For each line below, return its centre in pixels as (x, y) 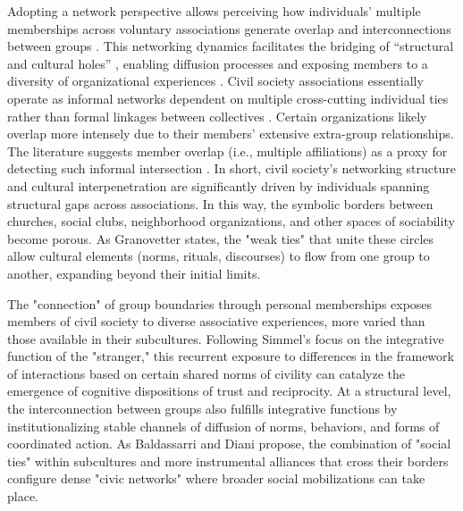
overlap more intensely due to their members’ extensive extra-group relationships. (231, 134)
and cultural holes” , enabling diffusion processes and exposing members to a (218, 63)
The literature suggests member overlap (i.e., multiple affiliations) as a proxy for (227, 151)
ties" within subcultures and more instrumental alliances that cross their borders (228, 461)
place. (23, 496)
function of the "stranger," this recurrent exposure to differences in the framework (231, 356)
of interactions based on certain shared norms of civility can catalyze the (206, 373)
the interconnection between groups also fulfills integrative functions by (202, 409)
